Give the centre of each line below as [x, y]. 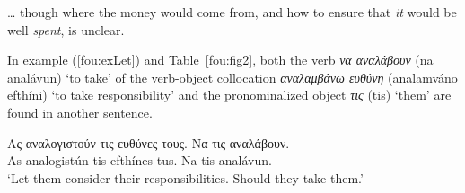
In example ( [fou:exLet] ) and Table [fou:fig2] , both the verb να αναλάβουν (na [220, 60]
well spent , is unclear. [66, 29]
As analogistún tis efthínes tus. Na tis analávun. [140, 160]
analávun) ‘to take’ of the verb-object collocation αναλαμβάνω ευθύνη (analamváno [232, 77]
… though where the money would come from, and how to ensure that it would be [232, 12]
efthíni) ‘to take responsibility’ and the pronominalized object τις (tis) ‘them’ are [229, 95]
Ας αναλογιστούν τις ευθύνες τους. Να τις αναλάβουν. [149, 142]
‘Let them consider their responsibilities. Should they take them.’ [185, 177]
